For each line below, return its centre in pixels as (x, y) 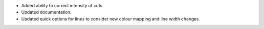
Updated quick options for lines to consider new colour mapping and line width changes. (110, 19)
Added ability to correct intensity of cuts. (62, 5)
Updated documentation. (46, 12)
